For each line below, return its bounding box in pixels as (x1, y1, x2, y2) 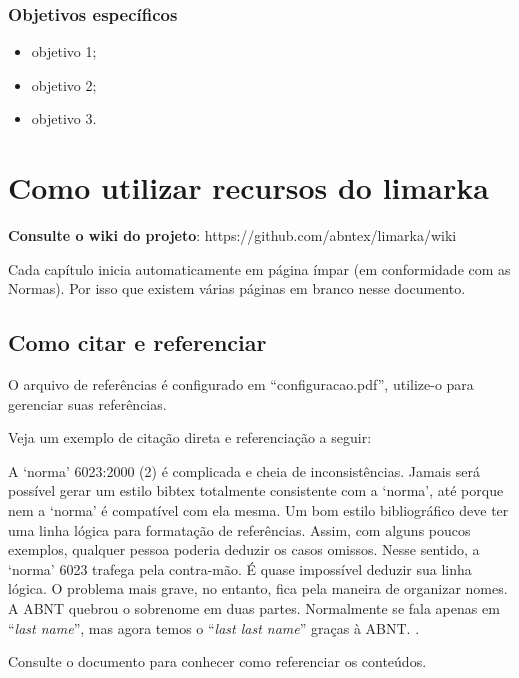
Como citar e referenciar (8, 327, 267, 358)
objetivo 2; (31, 74, 97, 95)
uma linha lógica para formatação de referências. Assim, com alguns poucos (8, 519, 471, 540)
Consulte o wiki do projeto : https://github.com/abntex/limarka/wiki (8, 225, 457, 246)
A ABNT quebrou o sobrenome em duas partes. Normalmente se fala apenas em (8, 598, 500, 619)
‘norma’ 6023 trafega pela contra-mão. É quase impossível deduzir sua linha (8, 558, 472, 579)
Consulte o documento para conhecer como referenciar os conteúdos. (8, 651, 427, 672)
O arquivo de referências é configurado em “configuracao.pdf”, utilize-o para (8, 374, 474, 395)
